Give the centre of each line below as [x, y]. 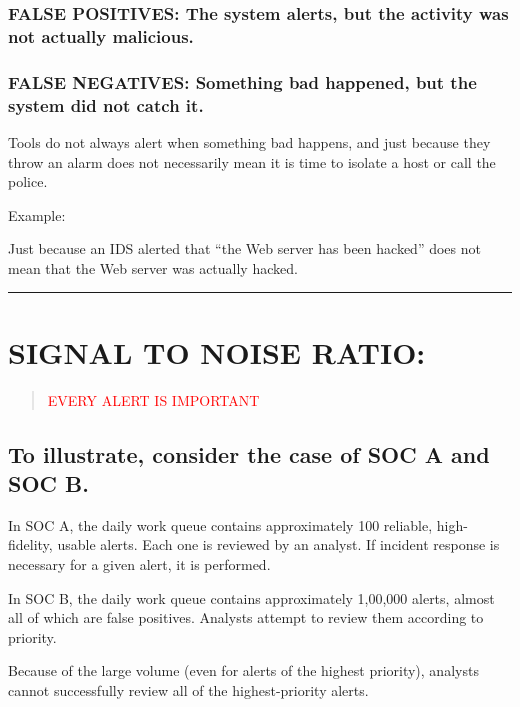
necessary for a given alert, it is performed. [139, 563]
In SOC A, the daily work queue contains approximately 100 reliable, [220, 524]
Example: [37, 214]
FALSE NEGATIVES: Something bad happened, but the [242, 81]
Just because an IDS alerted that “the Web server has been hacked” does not [244, 248]
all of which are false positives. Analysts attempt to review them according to [246, 617]
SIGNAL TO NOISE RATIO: [217, 351]
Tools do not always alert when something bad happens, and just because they [249, 141]
